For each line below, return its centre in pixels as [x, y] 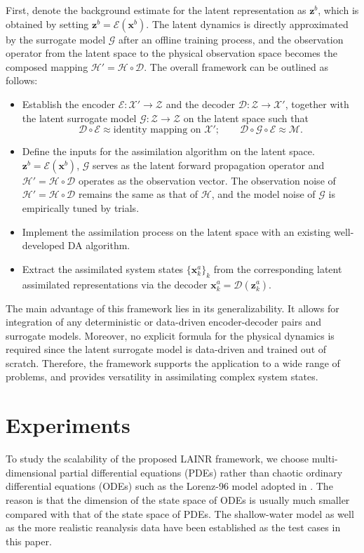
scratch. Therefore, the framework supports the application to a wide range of [173, 362]
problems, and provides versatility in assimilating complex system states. [162, 377]
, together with [317, 104]
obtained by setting [47, 24]
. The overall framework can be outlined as [236, 66]
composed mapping [47, 66]
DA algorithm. [99, 245]
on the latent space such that [246, 118]
